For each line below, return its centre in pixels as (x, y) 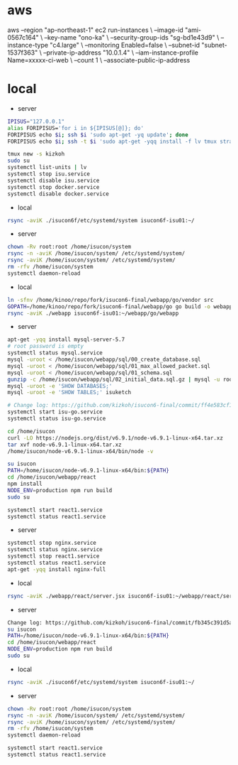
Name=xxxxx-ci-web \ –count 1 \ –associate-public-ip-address (99, 60)
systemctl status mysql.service (55, 353)
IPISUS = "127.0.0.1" (36, 121)
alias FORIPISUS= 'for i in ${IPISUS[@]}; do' (75, 128)
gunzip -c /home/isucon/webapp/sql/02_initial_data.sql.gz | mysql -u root (121, 379)
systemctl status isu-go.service (57, 418)
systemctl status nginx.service (55, 550)
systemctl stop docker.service (53, 187)
